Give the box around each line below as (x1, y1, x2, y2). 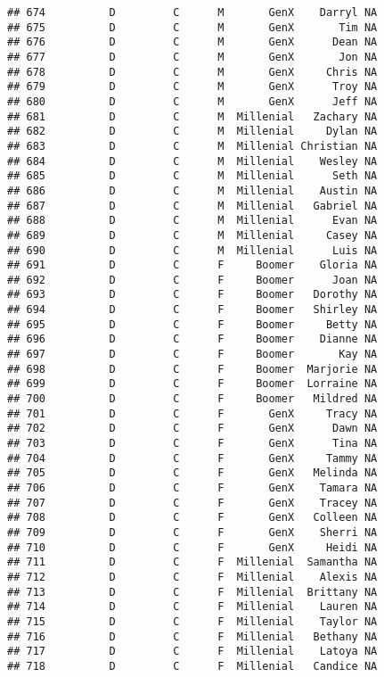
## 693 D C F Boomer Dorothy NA (7, 288, 378, 301)
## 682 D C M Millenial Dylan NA (7, 125, 378, 138)
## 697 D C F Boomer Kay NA (7, 348, 378, 361)
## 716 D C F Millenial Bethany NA (7, 630, 378, 643)
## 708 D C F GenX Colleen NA (7, 511, 378, 524)
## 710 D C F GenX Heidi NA (7, 541, 378, 554)
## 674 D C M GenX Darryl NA (7, 6, 378, 19)
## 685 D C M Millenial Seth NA (7, 169, 378, 183)
